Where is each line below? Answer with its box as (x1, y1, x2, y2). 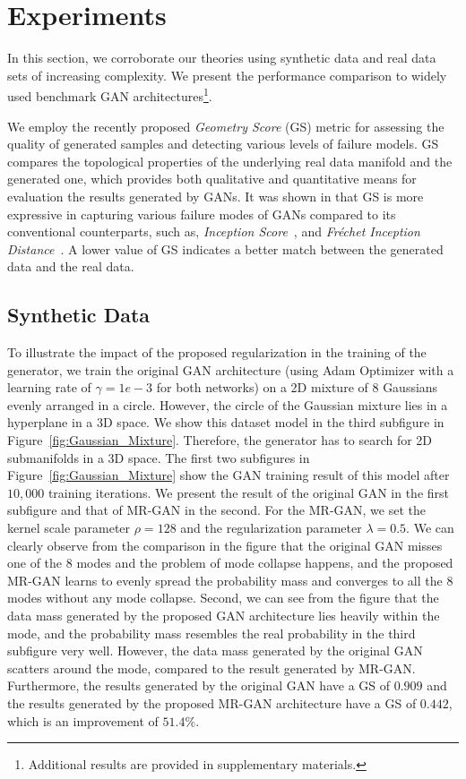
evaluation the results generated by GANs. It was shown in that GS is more (7, 186, 424, 205)
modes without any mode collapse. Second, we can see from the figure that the (7, 588, 439, 607)
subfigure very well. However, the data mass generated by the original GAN (7, 641, 423, 660)
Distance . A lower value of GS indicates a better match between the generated (7, 239, 444, 258)
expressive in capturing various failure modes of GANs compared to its (7, 204, 396, 223)
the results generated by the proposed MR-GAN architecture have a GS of (7, 693, 417, 712)
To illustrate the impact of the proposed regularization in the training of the (7, 343, 427, 362)
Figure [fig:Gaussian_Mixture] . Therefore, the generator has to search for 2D (7, 431, 433, 449)
